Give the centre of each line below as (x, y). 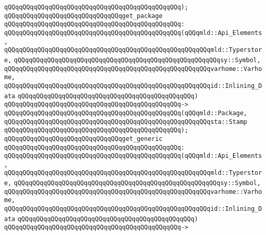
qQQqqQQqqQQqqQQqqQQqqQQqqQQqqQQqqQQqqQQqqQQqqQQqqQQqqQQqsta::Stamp (126, 122)
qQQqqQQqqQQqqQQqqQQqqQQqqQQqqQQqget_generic (83, 139)
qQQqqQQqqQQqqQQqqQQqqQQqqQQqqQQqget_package (83, 16)
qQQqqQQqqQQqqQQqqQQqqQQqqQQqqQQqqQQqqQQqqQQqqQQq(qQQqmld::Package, (126, 113)
